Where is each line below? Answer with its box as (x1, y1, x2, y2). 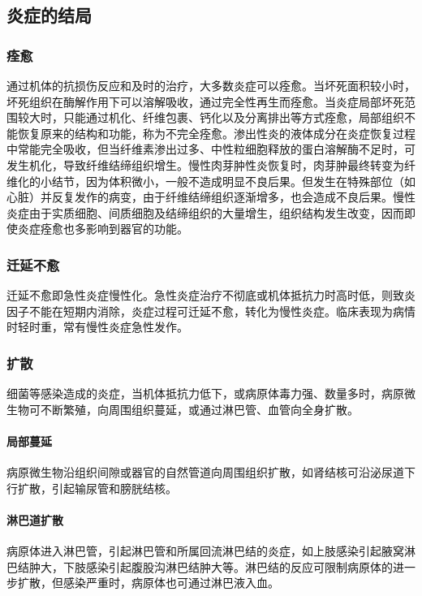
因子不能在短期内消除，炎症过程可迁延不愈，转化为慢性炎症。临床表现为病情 (6, 302, 416, 319)
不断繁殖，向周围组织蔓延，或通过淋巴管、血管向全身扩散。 (40, 400, 359, 417)
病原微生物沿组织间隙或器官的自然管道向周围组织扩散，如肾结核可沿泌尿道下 (6, 464, 416, 481)
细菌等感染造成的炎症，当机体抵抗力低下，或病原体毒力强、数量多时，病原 (6, 385, 404, 402)
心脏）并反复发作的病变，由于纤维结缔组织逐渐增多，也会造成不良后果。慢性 (6, 188, 416, 205)
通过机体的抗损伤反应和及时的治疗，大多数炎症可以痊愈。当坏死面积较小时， (6, 77, 416, 93)
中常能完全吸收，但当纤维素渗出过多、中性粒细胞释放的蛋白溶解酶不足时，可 (6, 140, 416, 158)
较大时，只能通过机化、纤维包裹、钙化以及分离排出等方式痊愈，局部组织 (17, 109, 404, 126)
